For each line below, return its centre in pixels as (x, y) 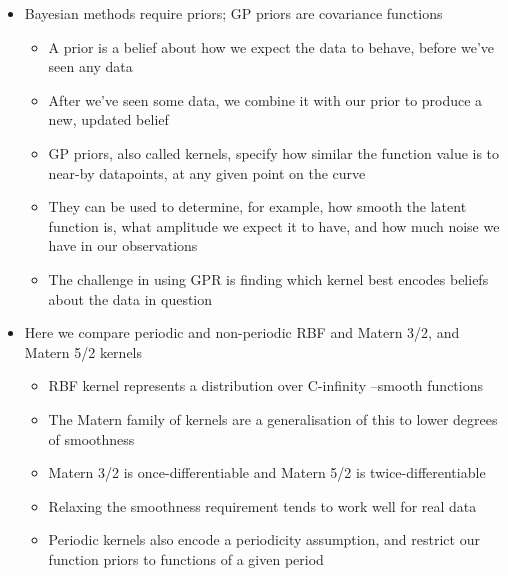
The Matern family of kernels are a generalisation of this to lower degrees (273, 418)
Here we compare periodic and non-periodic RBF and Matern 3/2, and (242, 332)
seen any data (90, 66)
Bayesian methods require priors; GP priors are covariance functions (233, 13)
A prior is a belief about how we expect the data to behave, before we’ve (271, 46)
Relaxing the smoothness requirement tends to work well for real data (262, 505)
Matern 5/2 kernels (83, 351)
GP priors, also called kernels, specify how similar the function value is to (274, 152)
